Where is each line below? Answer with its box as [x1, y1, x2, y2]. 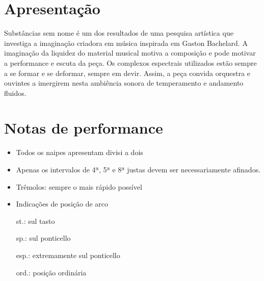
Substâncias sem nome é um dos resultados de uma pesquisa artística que [4, 28, 233, 38]
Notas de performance [4, 117, 163, 138]
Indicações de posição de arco [16, 198, 109, 209]
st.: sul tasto [16, 215, 55, 226]
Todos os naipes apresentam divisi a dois [16, 147, 143, 158]
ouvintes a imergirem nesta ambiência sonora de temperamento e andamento [4, 78, 244, 88]
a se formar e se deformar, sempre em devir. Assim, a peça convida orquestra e [4, 67, 250, 78]
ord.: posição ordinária [16, 267, 87, 277]
